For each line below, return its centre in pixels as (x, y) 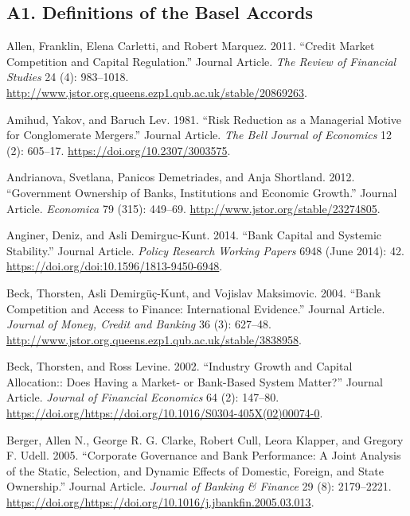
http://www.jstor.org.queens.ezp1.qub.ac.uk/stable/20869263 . (157, 92)
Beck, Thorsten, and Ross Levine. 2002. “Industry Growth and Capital (180, 366)
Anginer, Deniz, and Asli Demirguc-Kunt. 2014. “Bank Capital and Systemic (194, 235)
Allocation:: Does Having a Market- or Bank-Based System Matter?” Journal (195, 381)
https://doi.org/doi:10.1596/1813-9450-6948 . (115, 266)
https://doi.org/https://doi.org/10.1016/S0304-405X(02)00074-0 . (165, 413)
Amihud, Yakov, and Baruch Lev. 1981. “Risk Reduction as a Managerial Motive (204, 119)
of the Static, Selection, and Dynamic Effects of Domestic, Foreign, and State (195, 470)
